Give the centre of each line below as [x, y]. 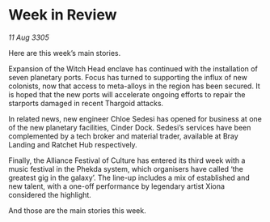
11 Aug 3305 [29, 37]
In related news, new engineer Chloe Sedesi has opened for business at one [135, 118]
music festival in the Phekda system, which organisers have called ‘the [126, 169]
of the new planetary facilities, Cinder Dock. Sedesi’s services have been [130, 127]
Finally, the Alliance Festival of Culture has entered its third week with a [127, 160]
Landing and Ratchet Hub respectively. [73, 144]
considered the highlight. [50, 194]
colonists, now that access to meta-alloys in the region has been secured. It [134, 86]
